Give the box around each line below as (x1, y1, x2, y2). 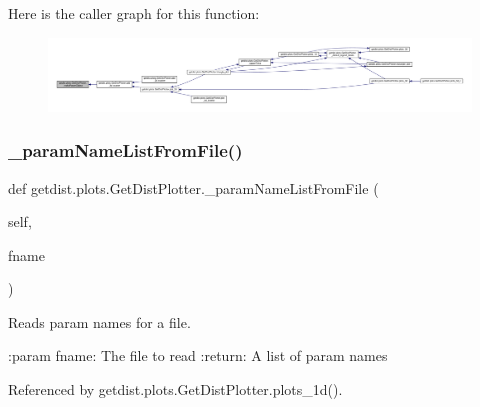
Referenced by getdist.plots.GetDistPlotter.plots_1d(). (8, 379, 343, 400)
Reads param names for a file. (8, 311, 191, 332)
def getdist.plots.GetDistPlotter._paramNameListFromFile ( (8, 177, 379, 198)
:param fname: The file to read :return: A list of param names (8, 345, 388, 366)
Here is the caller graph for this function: (8, 3, 260, 23)
